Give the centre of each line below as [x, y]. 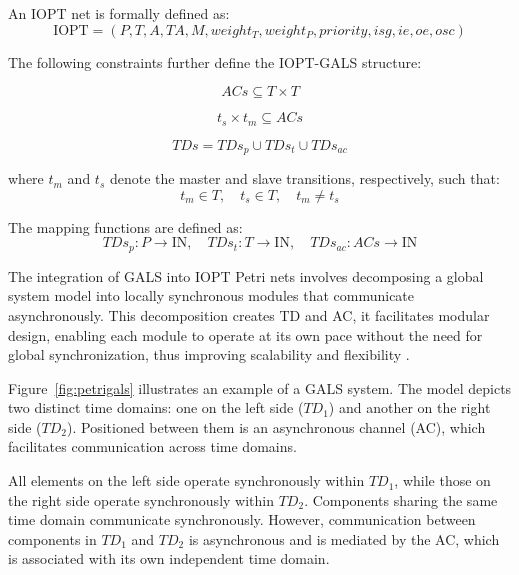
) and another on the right [409, 407]
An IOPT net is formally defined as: [119, 13]
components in [52, 538]
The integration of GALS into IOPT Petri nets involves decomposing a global [246, 275]
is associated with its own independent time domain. [169, 558]
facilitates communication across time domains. [152, 446]
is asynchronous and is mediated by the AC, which [344, 538]
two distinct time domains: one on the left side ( [156, 407]
